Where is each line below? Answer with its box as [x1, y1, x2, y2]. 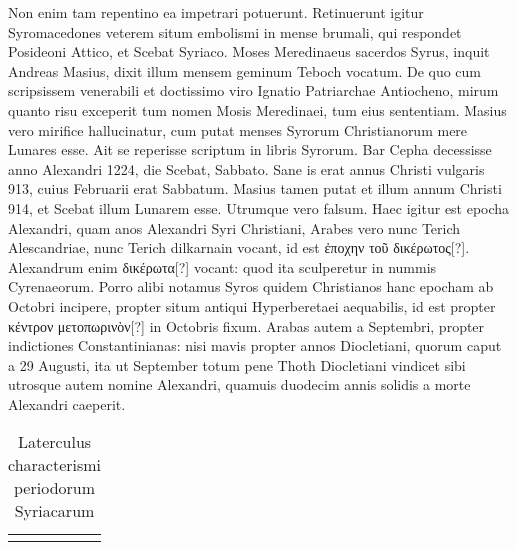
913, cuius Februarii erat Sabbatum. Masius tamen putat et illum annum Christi [8, 178, 502, 199]
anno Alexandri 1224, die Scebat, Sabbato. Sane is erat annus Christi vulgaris [8, 158, 485, 179]
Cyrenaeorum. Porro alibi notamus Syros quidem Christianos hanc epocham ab [8, 276, 494, 297]
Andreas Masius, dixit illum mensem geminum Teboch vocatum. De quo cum [8, 60, 482, 81]
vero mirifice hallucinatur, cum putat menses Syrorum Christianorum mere [8, 119, 468, 140]
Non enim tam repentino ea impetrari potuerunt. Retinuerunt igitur [8, 2, 424, 22]
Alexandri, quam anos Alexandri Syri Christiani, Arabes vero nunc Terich [8, 217, 461, 238]
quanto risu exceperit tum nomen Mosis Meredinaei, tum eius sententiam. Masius [8, 99, 507, 120]
